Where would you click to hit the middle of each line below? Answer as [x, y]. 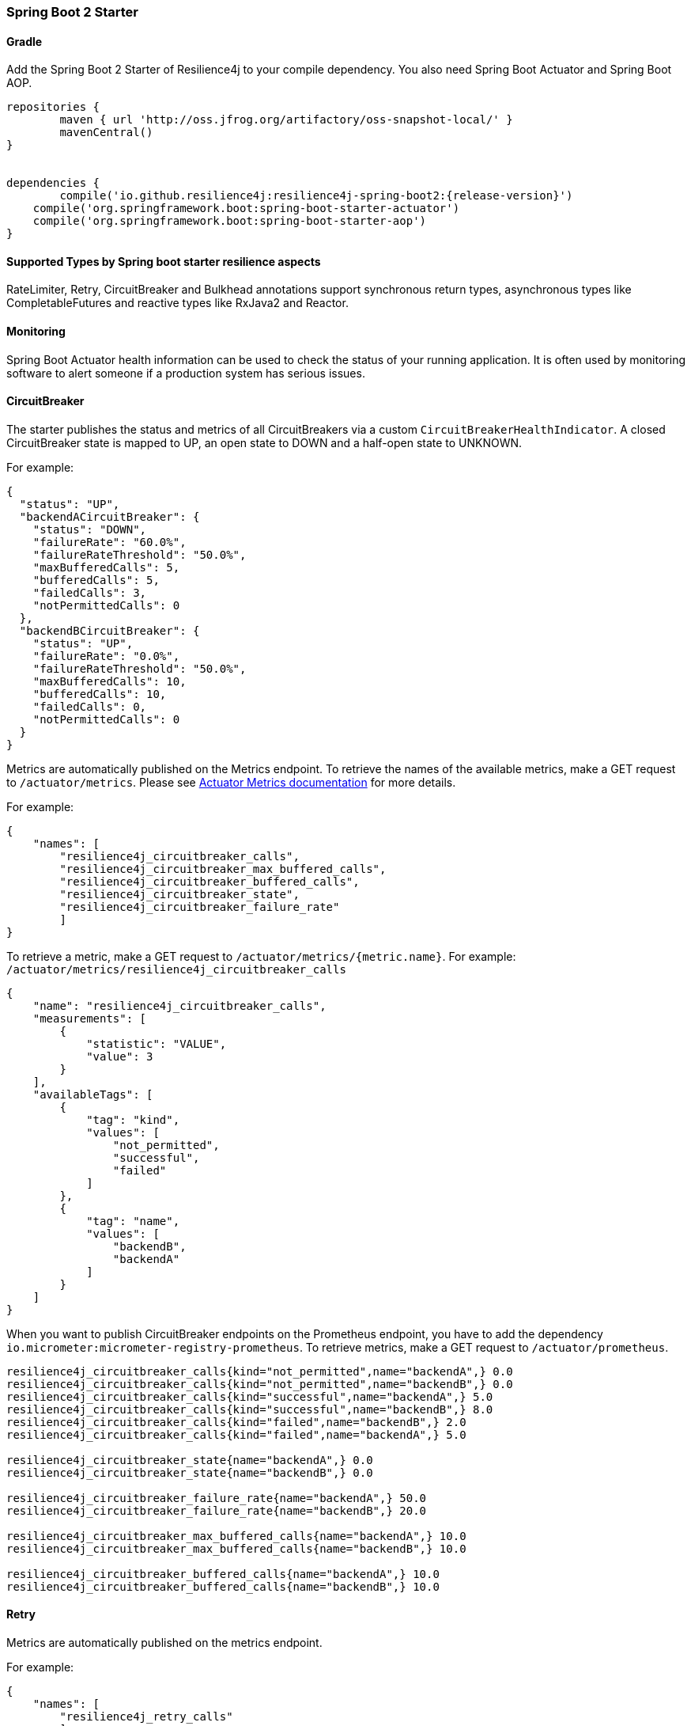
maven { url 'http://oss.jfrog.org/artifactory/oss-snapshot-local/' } [286, 120]
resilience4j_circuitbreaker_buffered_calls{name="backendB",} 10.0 [223, 1586]
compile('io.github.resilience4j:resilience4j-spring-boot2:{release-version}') [316, 196]
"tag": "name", [133, 1221]
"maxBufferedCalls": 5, [106, 567]
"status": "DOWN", [90, 529]
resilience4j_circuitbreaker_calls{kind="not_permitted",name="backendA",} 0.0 [260, 1371]
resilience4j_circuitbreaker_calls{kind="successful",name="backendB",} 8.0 [250, 1409]
